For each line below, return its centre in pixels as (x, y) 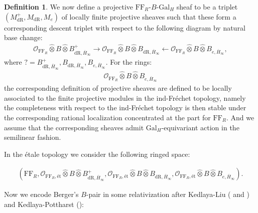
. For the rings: (129, 62)
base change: (23, 37)
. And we (240, 117)
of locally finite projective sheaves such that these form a (149, 16)
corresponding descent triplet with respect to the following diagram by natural (125, 27)
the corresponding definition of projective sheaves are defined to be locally (118, 88)
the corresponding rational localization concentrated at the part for (107, 117)
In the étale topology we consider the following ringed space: (97, 154)
